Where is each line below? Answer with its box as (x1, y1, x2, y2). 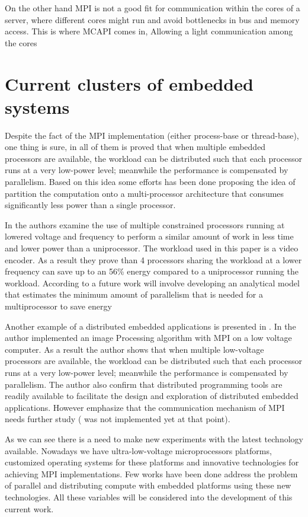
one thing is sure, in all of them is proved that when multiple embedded (5, 141, 266, 153)
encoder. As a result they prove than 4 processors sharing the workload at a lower (5, 253, 302, 266)
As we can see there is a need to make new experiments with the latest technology (5, 432, 303, 445)
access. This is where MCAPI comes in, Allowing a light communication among (5, 25, 293, 37)
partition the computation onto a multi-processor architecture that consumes (5, 187, 284, 199)
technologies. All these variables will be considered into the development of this (5, 490, 293, 503)
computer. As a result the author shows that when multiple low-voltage (5, 343, 264, 355)
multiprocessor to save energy (5, 300, 112, 312)
